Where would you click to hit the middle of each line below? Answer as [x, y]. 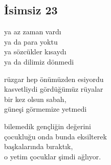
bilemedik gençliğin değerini [48, 126]
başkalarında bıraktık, [39, 146]
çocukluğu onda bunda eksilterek [55, 136]
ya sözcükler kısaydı [35, 51]
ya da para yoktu [31, 41]
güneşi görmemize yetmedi [46, 109]
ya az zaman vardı [33, 32]
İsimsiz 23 [31, 10]
